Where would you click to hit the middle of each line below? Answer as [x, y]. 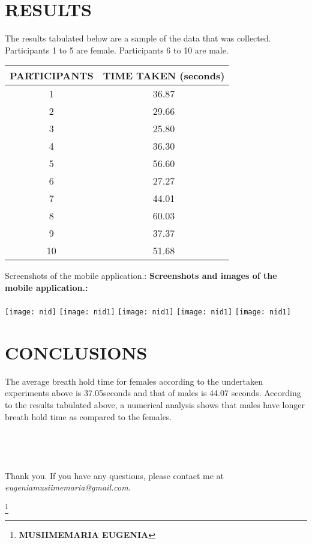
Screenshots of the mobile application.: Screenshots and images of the [141, 276]
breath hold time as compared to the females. [88, 416]
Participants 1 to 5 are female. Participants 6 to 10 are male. [117, 50]
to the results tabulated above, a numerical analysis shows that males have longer [155, 405]
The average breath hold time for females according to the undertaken [134, 381]
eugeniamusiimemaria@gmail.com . [68, 487]
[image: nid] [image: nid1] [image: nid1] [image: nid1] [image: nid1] [148, 312]
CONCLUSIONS [76, 352]
